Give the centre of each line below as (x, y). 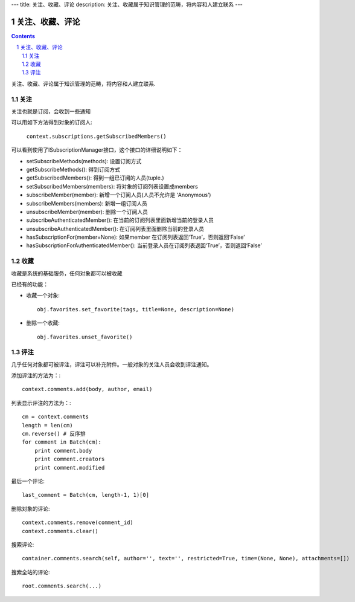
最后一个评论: (28, 481)
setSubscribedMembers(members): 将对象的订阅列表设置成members (112, 186)
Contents (23, 36)
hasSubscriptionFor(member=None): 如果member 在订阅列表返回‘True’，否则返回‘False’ (136, 237)
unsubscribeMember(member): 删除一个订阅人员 (87, 212)
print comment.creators (69, 459)
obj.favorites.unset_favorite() (85, 337)
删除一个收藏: (43, 323)
